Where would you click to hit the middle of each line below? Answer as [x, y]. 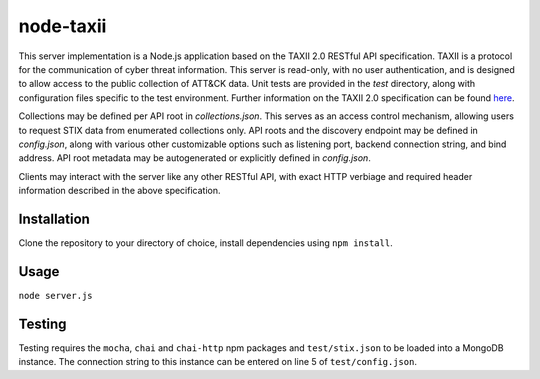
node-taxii [62, 26]
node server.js [56, 295]
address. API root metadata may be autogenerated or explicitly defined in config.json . [195, 158]
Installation [54, 218]
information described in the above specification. [119, 191]
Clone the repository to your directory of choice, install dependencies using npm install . [206, 242]
